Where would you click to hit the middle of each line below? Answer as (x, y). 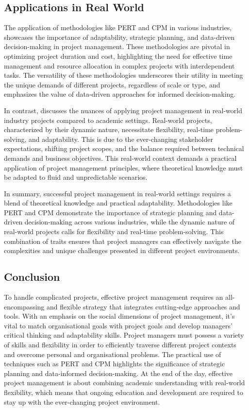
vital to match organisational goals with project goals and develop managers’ (118, 325)
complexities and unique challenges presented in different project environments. (122, 250)
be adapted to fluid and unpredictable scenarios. (76, 177)
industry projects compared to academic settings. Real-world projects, (108, 120)
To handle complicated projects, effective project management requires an (114, 297)
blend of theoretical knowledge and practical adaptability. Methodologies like (118, 203)
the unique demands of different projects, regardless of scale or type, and (112, 84)
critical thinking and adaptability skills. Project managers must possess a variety (124, 335)
